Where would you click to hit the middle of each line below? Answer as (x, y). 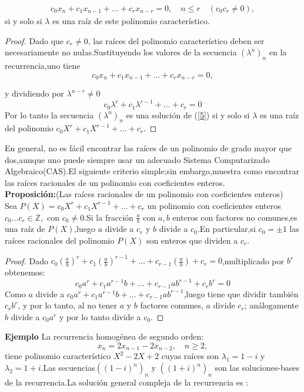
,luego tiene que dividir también (241, 293)
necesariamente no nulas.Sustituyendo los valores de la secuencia (121, 52)
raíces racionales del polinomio (60, 240)
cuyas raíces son (190, 356)
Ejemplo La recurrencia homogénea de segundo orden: (104, 336)
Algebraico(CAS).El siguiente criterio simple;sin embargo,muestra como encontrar (152, 171)
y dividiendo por (34, 93)
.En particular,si (226, 229)
